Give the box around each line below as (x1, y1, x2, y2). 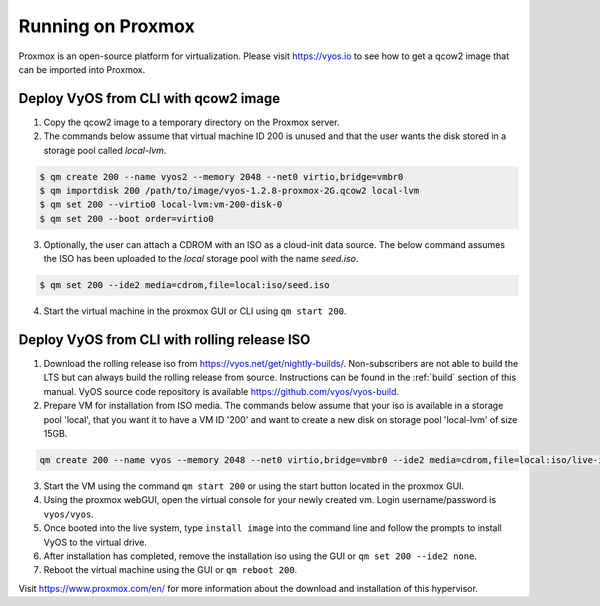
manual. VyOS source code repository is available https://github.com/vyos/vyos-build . (43, 385, 400, 397)
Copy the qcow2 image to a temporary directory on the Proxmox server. (43, 116, 340, 128)
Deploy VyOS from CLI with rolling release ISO (18, 331, 311, 348)
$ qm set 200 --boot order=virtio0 (39, 213, 214, 224)
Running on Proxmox (18, 15, 195, 37)
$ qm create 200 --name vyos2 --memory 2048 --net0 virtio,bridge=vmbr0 (39, 171, 404, 182)
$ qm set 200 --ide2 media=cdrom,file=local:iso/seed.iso (39, 280, 330, 291)
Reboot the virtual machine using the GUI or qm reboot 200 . (43, 564, 298, 576)
